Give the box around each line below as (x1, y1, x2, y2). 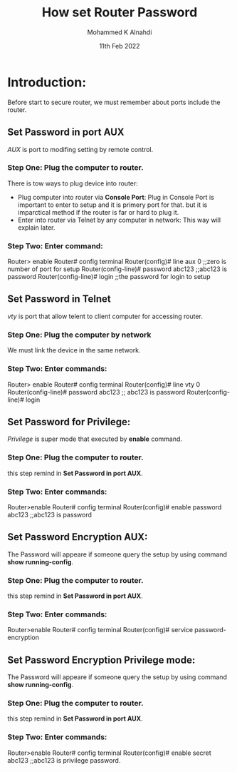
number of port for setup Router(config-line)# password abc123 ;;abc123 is (7, 265, 228, 273)
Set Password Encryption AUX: (7, 531, 148, 543)
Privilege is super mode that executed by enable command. (7, 435, 183, 443)
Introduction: (7, 74, 87, 90)
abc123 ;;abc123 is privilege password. (7, 756, 121, 764)
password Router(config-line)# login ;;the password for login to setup (7, 273, 211, 281)
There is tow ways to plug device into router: (7, 179, 139, 188)
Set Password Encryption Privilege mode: (7, 654, 196, 666)
